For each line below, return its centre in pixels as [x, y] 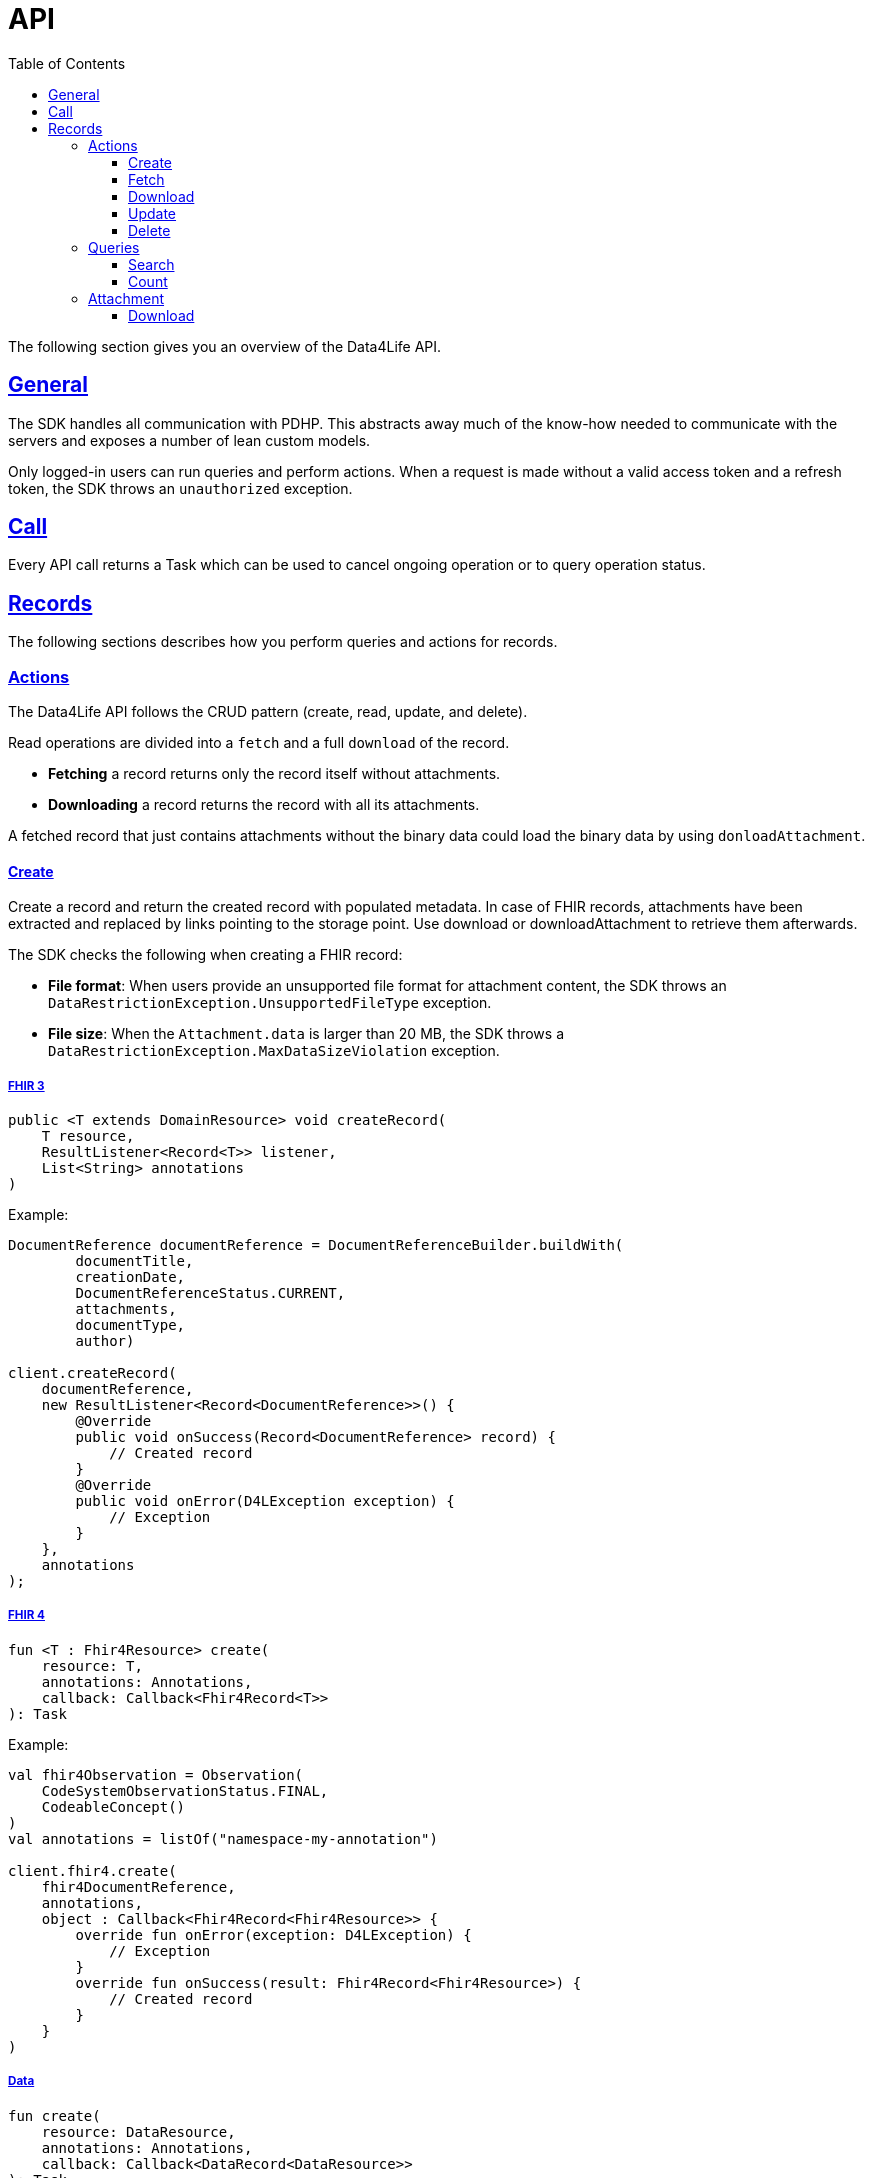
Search [151, 264]
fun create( [54, 2115]
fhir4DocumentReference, [138, 1886]
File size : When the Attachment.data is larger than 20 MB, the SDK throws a [306, 1034]
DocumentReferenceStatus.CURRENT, [210, 1293]
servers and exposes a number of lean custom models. [189, 440]
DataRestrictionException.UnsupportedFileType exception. [270, 1003]
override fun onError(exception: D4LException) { [273, 1934]
